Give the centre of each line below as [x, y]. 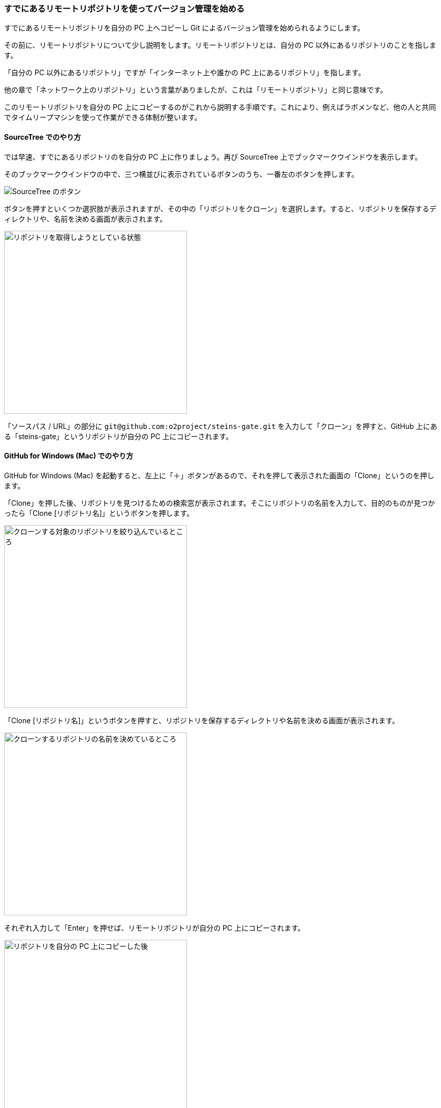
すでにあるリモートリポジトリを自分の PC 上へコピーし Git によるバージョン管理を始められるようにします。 [184, 28]
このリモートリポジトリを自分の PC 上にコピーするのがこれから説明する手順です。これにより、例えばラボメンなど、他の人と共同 [220, 107]
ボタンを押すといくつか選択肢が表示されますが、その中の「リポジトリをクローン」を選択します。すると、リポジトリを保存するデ [220, 208]
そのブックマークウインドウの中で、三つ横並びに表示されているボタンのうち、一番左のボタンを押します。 [181, 174]
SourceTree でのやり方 [43, 137]
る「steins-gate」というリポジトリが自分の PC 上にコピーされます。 [119, 436]
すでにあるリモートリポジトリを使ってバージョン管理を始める [124, 9]
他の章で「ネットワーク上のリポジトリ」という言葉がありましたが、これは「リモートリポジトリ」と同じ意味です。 [196, 90]
